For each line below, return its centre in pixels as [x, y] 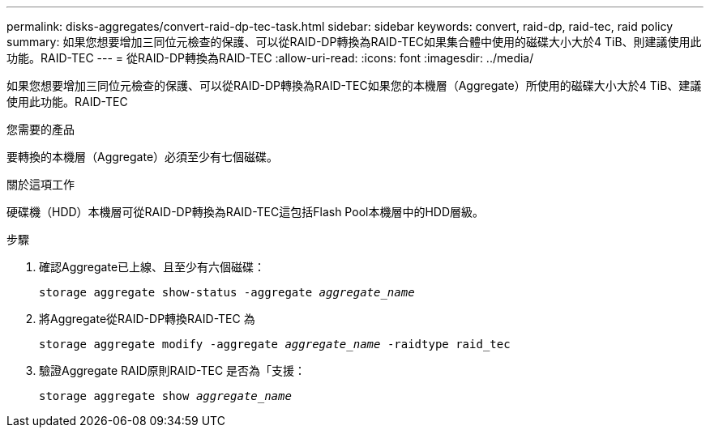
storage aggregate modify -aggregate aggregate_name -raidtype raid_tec [275, 344]
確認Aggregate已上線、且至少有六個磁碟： [152, 267]
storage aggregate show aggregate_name [165, 396]
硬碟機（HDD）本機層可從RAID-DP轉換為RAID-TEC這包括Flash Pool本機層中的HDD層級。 [246, 212]
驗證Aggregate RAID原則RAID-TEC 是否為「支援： [173, 370]
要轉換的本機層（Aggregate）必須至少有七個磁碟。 [143, 157]
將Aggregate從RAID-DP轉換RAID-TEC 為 [147, 319]
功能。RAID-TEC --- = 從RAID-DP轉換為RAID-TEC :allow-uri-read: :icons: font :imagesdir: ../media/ [270, 58]
